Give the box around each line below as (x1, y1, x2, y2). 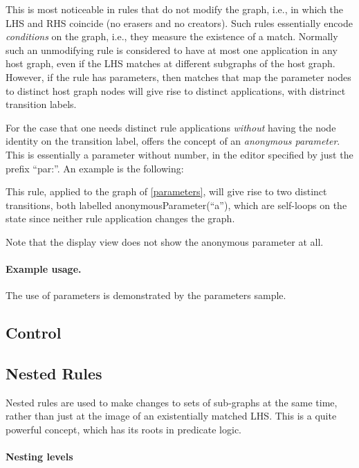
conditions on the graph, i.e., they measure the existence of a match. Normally (6, 29, 338, 44)
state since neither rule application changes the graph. (6, 211, 235, 226)
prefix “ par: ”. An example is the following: (6, 161, 184, 175)
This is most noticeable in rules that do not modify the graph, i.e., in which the (6, 2, 344, 16)
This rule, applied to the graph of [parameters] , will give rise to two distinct (6, 184, 327, 199)
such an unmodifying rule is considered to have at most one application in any (6, 42, 338, 57)
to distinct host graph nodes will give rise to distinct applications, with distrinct (6, 83, 346, 98)
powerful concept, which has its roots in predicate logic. (6, 422, 242, 437)
